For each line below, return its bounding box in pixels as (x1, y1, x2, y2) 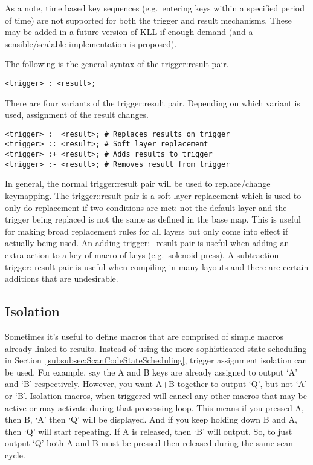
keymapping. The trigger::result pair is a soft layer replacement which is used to (5, 189, 302, 202)
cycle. (5, 448, 25, 461)
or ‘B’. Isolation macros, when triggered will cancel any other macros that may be (5, 389, 307, 402)
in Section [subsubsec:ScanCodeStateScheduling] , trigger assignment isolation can (5, 354, 308, 366)
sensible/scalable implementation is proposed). (5, 37, 177, 50)
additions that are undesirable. (5, 272, 118, 285)
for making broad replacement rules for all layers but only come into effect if (5, 224, 288, 237)
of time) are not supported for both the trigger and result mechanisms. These (5, 13, 292, 26)
